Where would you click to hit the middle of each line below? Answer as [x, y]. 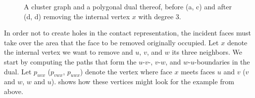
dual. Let [18, 71]
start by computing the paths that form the [70, 61]
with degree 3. [160, 16]
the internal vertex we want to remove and [69, 52]
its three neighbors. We [207, 52]
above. [14, 91]
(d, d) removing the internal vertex [77, 16]
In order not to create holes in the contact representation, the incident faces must [128, 33]
